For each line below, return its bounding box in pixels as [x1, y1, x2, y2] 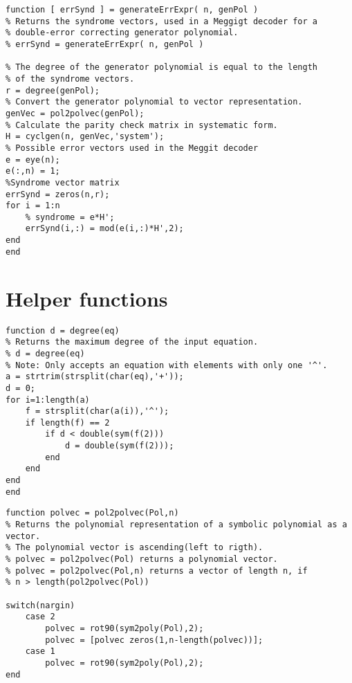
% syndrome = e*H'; [25, 212, 115, 222]
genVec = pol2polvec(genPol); [6, 108, 145, 118]
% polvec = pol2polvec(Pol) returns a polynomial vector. [6, 554, 278, 565]
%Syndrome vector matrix [6, 177, 120, 188]
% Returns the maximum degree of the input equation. [6, 337, 259, 347]
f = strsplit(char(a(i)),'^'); [25, 406, 169, 417]
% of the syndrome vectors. [6, 73, 135, 84]
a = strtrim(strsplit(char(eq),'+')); [6, 372, 184, 382]
